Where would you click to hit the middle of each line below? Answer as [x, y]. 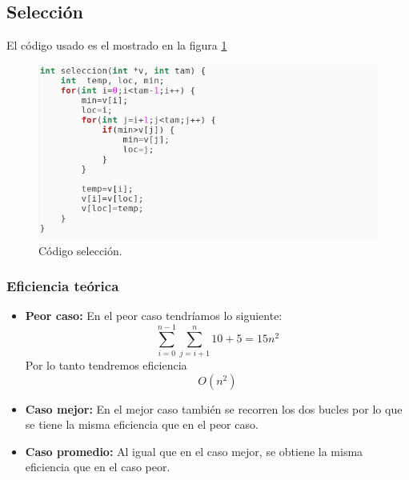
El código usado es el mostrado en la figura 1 [117, 45]
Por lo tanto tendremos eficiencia [106, 365]
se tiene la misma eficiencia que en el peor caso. [142, 424]
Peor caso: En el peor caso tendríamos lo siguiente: [154, 316]
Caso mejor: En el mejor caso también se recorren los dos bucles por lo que [214, 408]
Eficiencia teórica [63, 286]
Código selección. [80, 250]
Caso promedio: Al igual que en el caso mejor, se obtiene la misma [194, 451]
